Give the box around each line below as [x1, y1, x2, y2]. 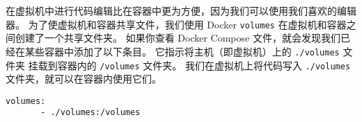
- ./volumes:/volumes [40, 107, 141, 118]
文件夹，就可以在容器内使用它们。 [6, 71, 162, 86]
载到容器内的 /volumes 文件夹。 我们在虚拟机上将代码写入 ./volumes [38, 58, 351, 72]
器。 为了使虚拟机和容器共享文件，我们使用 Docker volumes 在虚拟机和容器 [6, 17, 347, 31]
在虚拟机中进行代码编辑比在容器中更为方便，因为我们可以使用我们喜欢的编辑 [6, 3, 356, 17]
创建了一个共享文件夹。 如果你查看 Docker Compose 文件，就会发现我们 [15, 31, 340, 45]
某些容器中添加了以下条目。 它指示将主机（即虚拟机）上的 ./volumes [24, 44, 340, 58]
